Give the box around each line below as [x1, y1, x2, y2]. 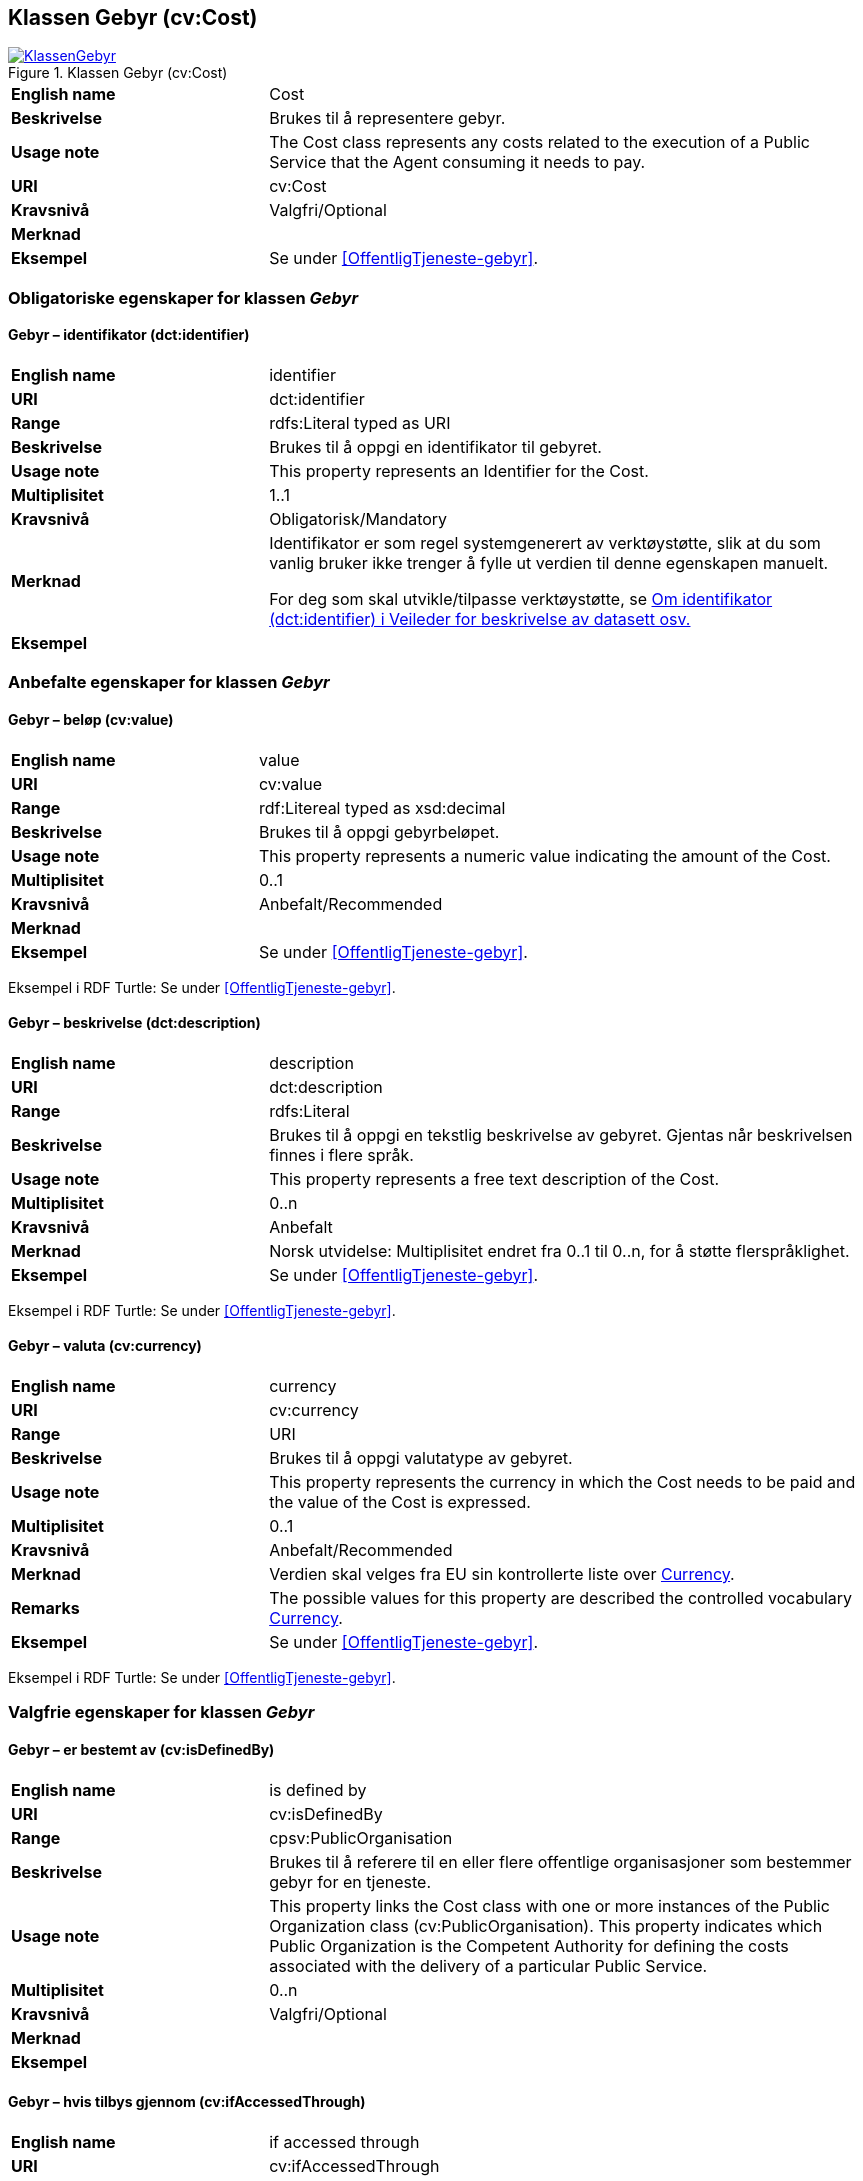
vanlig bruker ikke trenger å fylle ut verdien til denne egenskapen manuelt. [269, 553, 829, 574]
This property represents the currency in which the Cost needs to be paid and [269, 1472, 856, 1493]
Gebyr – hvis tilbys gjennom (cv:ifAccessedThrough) [8, 2093, 366, 2111]
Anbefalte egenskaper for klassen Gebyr [8, 672, 330, 693]
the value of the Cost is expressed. [269, 1492, 531, 1513]
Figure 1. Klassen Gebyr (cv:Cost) [8, 64, 228, 82]
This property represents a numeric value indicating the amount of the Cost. [258, 845, 831, 866]
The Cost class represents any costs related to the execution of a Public [269, 132, 810, 153]
